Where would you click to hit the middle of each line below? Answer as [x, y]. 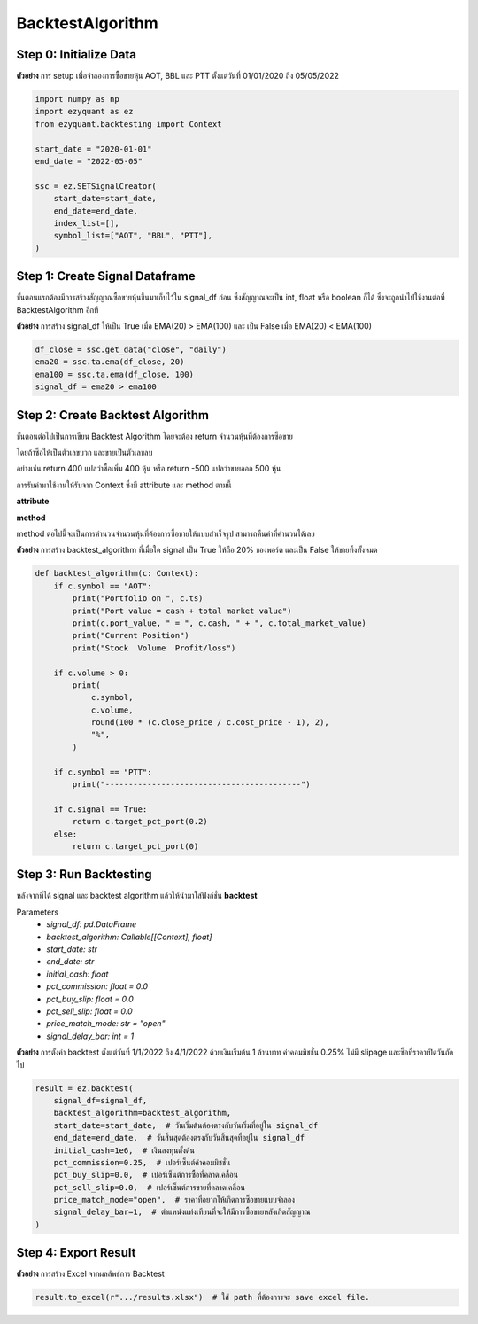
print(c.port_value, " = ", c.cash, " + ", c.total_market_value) [220, 623]
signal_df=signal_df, [100, 1100]
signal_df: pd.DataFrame [92, 924]
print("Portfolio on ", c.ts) [138, 599]
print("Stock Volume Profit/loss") [154, 648]
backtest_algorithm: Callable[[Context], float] [129, 937]
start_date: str [72, 949]
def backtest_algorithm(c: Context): [117, 573]
